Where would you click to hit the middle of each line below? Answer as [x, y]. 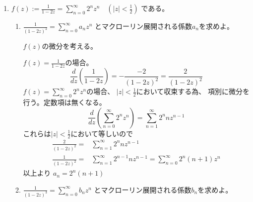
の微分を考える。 [70, 46]
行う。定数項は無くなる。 [64, 102]
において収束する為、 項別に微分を [193, 91]
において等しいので [102, 133]
